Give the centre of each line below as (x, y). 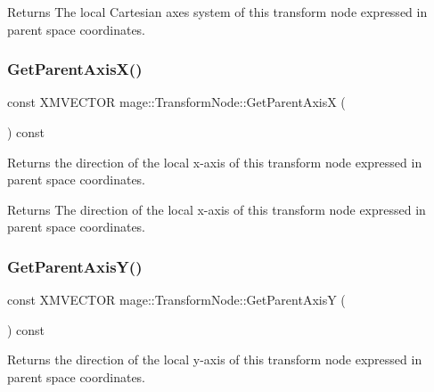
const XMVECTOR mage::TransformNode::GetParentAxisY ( (176, 300)
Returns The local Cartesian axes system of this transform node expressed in (217, 12)
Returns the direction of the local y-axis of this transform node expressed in (215, 359)
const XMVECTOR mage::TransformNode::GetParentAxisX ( (176, 102)
